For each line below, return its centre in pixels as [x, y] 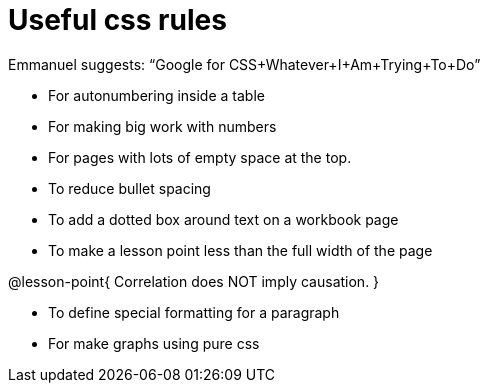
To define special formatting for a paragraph [194, 312]
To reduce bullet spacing [129, 188]
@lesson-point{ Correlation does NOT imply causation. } [194, 281]
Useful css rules [117, 20]
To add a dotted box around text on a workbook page [223, 219]
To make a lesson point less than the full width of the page [240, 250]
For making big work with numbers [162, 126]
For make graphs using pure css [154, 343]
